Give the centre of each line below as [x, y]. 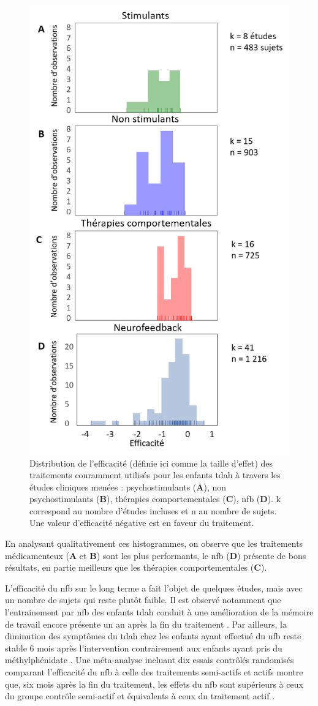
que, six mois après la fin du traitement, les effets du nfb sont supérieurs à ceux [154, 684]
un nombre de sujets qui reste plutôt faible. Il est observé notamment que [143, 600]
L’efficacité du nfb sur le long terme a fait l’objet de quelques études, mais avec [154, 588]
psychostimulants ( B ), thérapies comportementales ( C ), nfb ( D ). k [155, 499]
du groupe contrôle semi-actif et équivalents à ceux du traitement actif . [140, 696]
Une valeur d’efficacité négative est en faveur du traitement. [142, 523]
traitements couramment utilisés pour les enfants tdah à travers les [155, 475]
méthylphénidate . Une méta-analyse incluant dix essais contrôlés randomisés [150, 660]
